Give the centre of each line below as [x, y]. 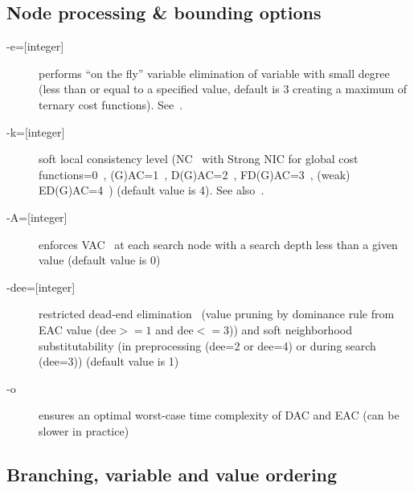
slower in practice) [84, 430]
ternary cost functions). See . [111, 104]
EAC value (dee [78, 329]
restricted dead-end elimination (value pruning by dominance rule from [217, 314]
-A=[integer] [37, 217]
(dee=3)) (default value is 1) [109, 361]
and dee [174, 329]
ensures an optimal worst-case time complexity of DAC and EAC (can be [219, 415]
